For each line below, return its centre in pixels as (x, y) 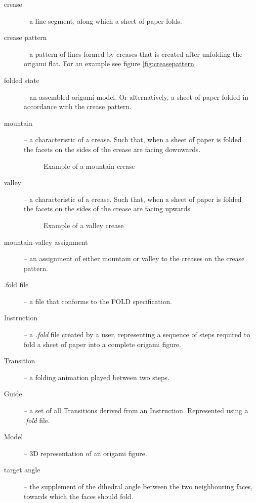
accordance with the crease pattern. (78, 106)
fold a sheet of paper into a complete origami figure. (103, 344)
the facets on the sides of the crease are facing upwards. (108, 209)
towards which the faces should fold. (79, 496)
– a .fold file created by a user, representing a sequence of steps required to (137, 334)
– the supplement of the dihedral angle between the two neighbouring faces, (138, 486)
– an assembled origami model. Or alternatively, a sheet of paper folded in (136, 97)
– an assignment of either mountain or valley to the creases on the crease (134, 258)
